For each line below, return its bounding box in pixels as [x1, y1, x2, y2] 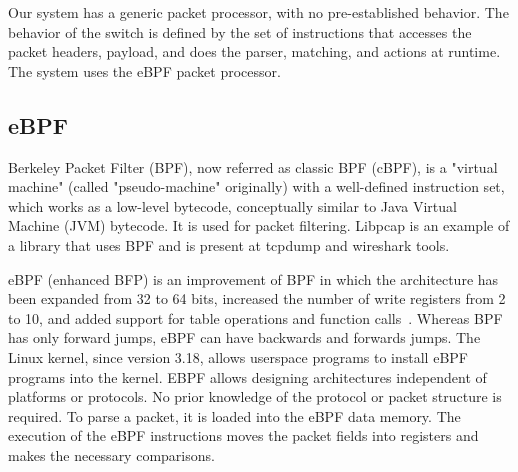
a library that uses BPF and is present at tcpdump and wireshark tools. [8, 234, 450, 255]
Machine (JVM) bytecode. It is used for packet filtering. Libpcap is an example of [8, 215, 510, 236]
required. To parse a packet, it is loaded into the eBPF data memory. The [8, 405, 461, 426]
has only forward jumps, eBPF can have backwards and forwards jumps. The [8, 327, 481, 348]
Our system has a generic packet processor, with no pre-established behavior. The [8, 2, 509, 22]
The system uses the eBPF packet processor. [8, 60, 281, 81]
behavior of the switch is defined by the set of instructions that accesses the [8, 21, 472, 42]
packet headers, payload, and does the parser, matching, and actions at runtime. [8, 41, 501, 62]
